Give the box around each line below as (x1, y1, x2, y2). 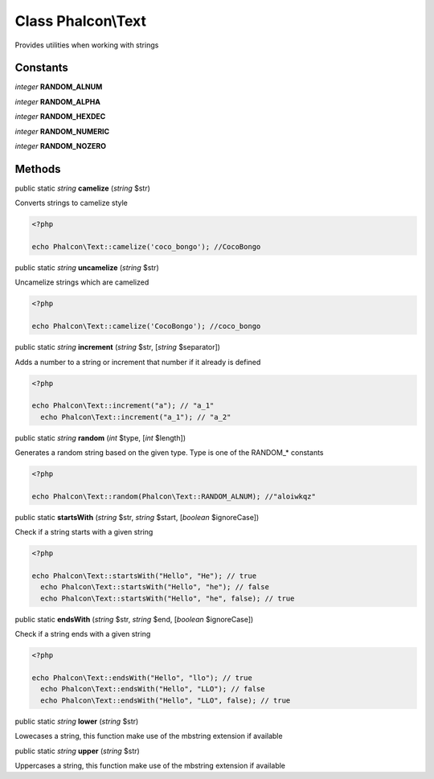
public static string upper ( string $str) (14, 746, 140, 756)
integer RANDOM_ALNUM (14, 82, 103, 92)
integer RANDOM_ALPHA (14, 96, 100, 106)
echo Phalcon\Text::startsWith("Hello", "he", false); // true (40, 593, 295, 603)
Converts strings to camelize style (14, 198, 128, 208)
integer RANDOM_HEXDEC (14, 112, 106, 121)
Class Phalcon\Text (14, 12, 146, 30)
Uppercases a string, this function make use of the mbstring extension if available (14, 761, 285, 770)
